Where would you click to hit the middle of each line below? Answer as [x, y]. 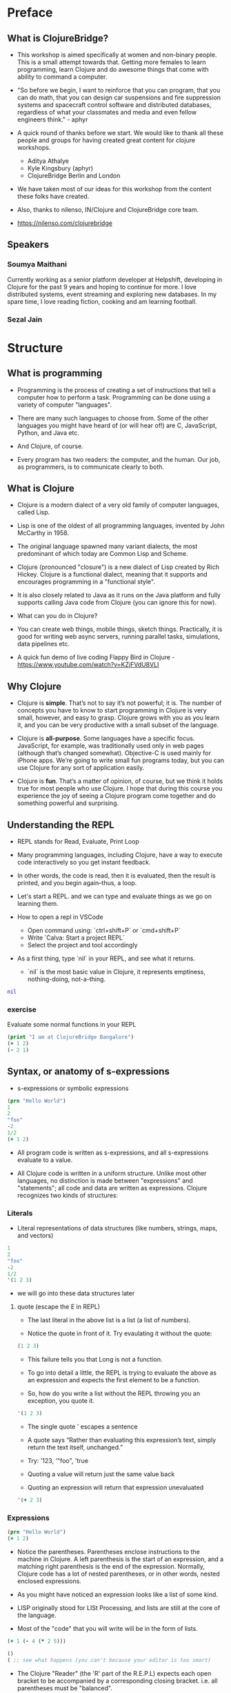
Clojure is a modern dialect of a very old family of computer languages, [118, 505]
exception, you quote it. [61, 1401]
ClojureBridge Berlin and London [74, 175]
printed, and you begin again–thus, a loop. [77, 883]
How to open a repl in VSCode [60, 917]
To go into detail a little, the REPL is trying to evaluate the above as [122, 1373]
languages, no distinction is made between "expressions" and [105, 1180]
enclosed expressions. [49, 1581]
